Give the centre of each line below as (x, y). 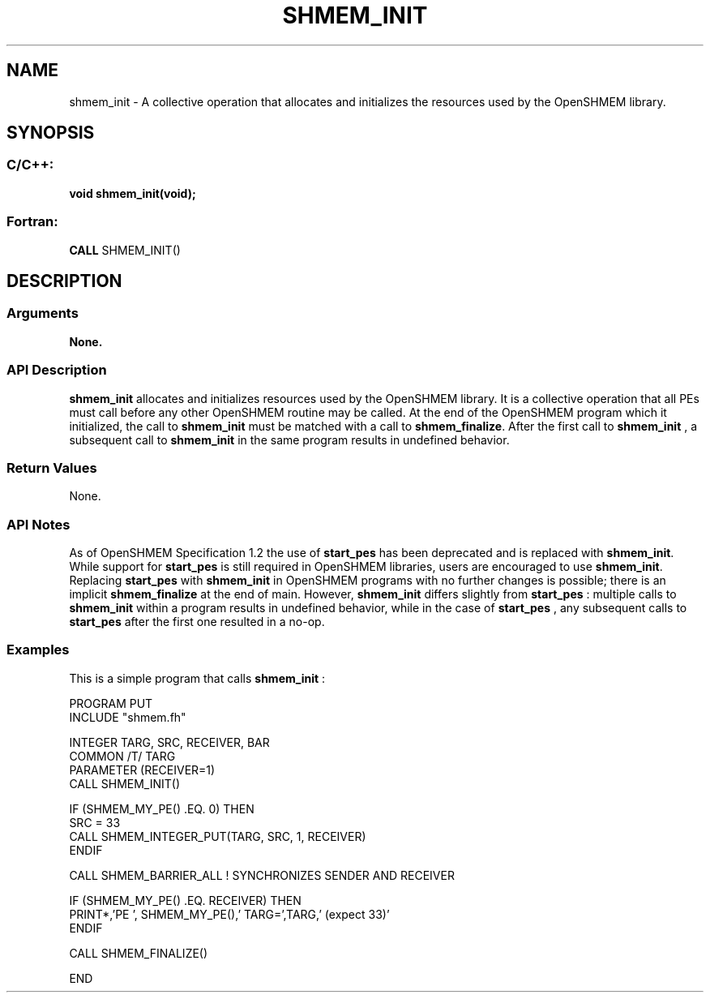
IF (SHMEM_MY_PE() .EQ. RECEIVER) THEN (185, 900)
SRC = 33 (95, 822)
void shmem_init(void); (133, 193)
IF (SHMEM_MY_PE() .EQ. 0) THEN (162, 808)
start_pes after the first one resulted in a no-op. (197, 622)
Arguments (43, 313)
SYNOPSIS (51, 133)
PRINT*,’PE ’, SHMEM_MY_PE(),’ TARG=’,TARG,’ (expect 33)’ (229, 914)
